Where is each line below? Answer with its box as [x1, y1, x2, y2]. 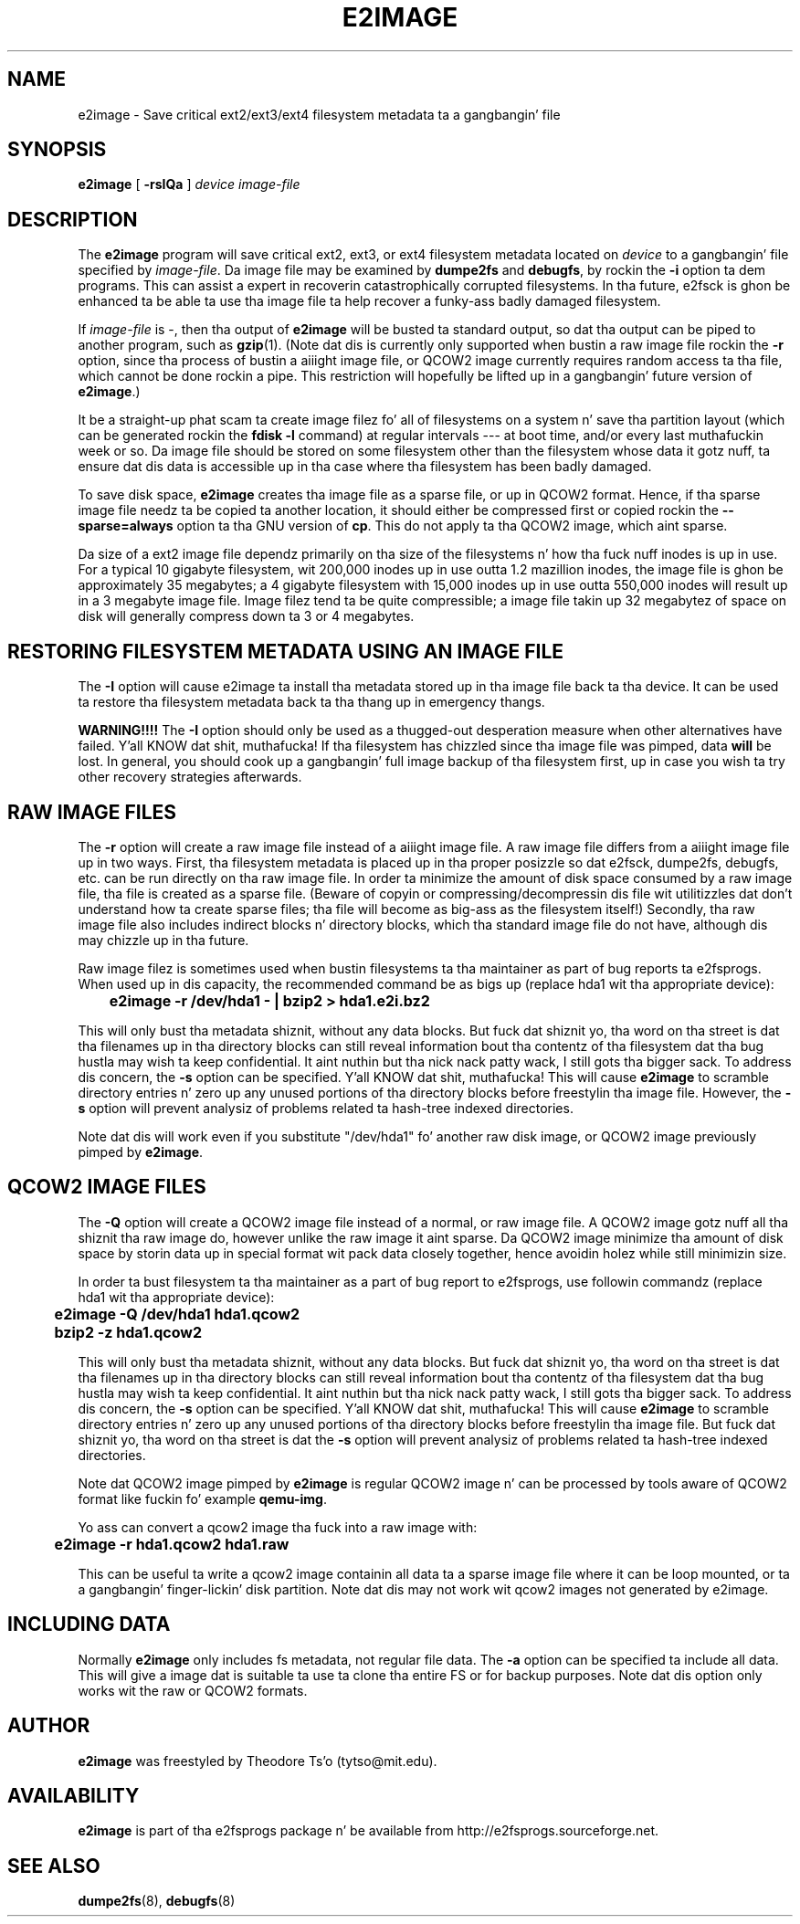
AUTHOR [7, 1714, 90, 1738]
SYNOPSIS [7, 138, 107, 162]
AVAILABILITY [7, 1783, 140, 1807]
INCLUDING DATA [7, 1613, 171, 1636]
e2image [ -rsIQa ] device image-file [78, 176, 300, 193]
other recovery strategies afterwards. [78, 769, 302, 785]
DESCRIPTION [7, 207, 138, 231]
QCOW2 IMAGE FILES [7, 1175, 206, 1199]
